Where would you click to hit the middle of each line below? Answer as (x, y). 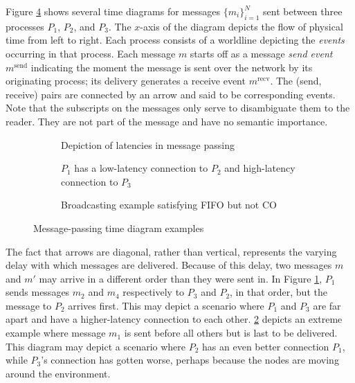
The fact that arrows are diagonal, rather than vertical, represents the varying (171, 251)
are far (327, 305)
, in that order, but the (279, 292)
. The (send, (296, 81)
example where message (56, 333)
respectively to (154, 292)
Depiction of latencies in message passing (148, 144)
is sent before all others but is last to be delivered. (231, 333)
